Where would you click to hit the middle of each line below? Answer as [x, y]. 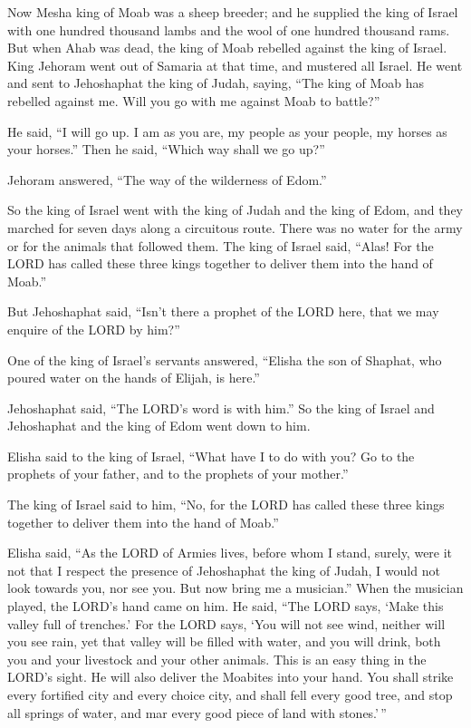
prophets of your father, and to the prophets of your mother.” [178, 474]
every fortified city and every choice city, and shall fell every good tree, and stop [230, 694]
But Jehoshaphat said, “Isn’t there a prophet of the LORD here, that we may [223, 311]
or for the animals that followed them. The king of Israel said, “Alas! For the [221, 245]
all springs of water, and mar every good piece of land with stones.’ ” [197, 712]
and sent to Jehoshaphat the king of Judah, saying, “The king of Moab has [216, 83]
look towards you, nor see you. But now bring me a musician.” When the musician [235, 588]
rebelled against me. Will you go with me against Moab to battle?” [194, 100]
